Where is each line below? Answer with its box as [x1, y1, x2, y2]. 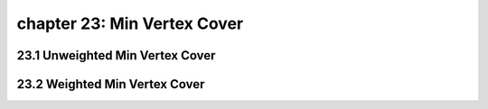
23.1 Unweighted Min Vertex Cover [16, 48, 216, 63]
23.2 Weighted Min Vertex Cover [16, 77, 205, 92]
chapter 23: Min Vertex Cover [16, 14, 244, 33]
